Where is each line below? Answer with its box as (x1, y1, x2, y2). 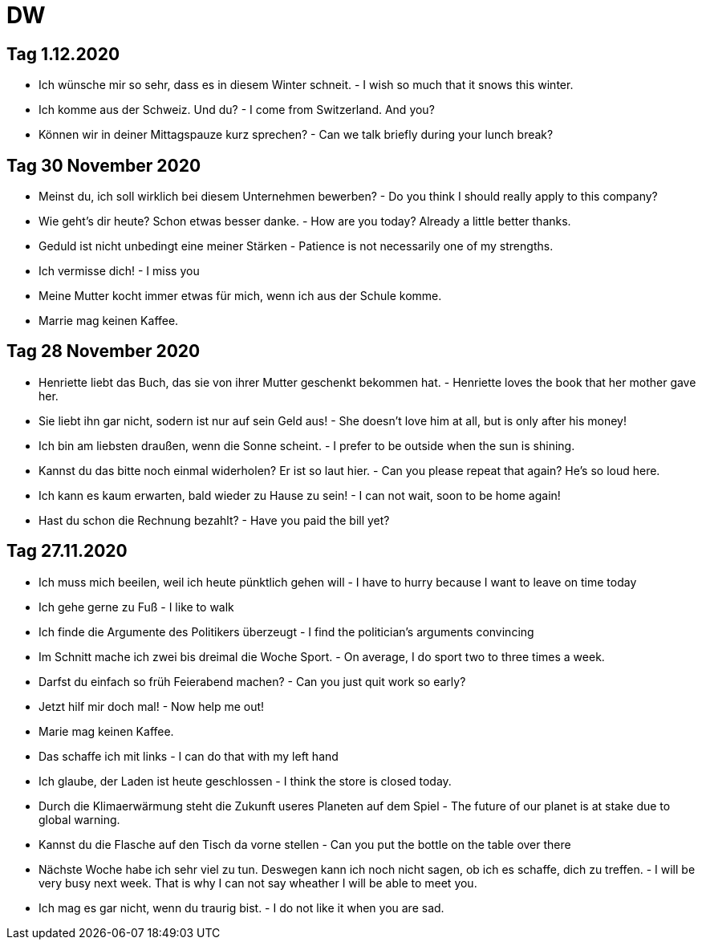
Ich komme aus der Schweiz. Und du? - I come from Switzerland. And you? (39, 103, 435, 117)
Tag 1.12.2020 (6, 43, 120, 64)
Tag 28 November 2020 (6, 341, 201, 362)
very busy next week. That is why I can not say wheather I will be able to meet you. (39, 875, 477, 890)
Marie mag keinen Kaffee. (39, 724, 174, 738)
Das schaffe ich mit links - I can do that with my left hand (39, 749, 339, 763)
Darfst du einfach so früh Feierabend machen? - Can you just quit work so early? (39, 674, 466, 688)
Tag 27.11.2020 (6, 541, 128, 562)
